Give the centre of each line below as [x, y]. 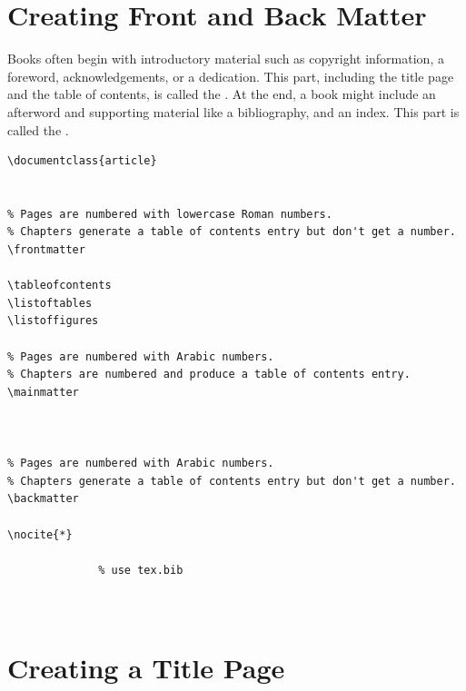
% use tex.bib [141, 570]
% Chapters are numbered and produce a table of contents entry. [209, 375]
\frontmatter [46, 250]
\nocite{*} [40, 534]
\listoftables [50, 303]
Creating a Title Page [146, 667]
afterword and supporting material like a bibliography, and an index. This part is [233, 111]
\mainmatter [43, 392]
